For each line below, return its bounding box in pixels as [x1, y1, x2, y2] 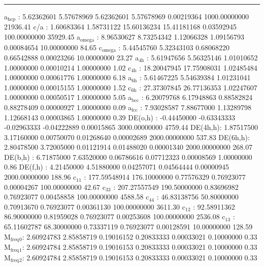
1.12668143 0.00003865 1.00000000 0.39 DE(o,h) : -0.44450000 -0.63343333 [4, 112, 235, 122]
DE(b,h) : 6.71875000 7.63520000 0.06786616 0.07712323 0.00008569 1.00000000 [4, 151, 252, 162]
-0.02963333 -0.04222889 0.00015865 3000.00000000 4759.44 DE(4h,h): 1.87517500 [4, 122, 258, 132]
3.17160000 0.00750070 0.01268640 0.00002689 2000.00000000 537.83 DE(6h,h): [4, 131, 250, 142]
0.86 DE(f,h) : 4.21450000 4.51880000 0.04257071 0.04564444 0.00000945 [4, 161, 229, 172]
